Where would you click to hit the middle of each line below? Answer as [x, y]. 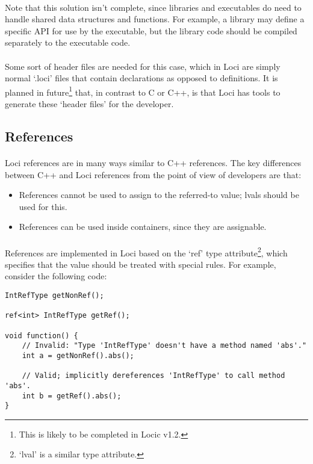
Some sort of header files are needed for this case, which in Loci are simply [143, 66]
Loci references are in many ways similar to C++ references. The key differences [153, 162]
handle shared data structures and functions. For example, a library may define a [155, 19]
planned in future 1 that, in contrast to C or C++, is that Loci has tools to [143, 91]
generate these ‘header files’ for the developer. [89, 104]
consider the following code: [56, 276]
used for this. [43, 206]
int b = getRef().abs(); [72, 396]
